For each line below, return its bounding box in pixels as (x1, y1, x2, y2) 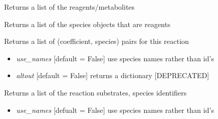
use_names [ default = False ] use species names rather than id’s (16, 53, 214, 63)
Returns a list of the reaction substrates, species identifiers (4, 87, 187, 98)
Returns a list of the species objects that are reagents (4, 18, 171, 29)
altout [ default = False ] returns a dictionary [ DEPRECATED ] (16, 70, 209, 81)
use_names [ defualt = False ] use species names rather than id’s (16, 104, 214, 115)
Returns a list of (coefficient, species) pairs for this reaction (4, 36, 189, 46)
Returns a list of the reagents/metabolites (4, 2, 135, 12)
